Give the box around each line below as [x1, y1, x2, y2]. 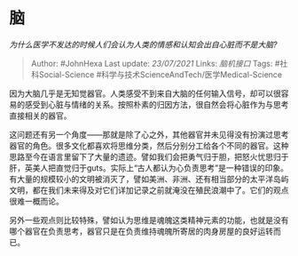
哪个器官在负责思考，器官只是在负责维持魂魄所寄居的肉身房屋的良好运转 [9, 226, 273, 236]
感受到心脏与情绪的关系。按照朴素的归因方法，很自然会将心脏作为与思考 [24, 99, 289, 109]
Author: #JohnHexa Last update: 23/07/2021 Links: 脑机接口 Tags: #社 [30, 58, 288, 68]
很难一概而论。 [9, 196, 64, 206]
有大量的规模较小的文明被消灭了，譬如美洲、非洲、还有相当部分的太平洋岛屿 [9, 173, 289, 184]
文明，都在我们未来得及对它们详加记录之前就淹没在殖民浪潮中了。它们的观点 [9, 184, 289, 196]
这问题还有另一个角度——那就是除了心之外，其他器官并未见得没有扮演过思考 [9, 129, 289, 140]
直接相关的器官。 [9, 110, 72, 121]
